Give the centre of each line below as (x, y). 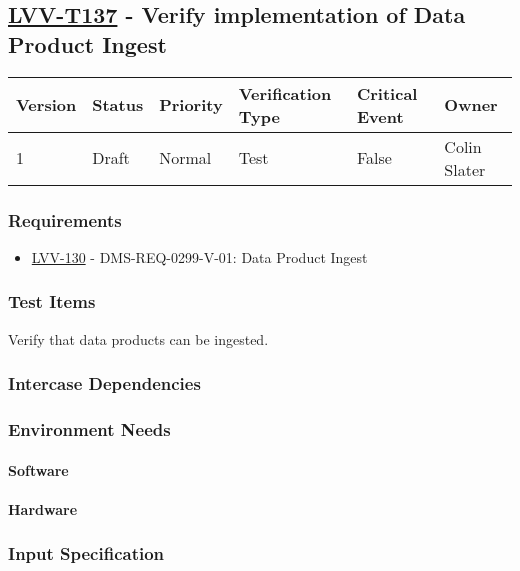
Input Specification (86, 553)
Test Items (52, 301)
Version (46, 105)
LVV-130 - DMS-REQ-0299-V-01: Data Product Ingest (199, 256)
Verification (285, 93)
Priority (191, 105)
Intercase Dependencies (104, 383)
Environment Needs (89, 428)
